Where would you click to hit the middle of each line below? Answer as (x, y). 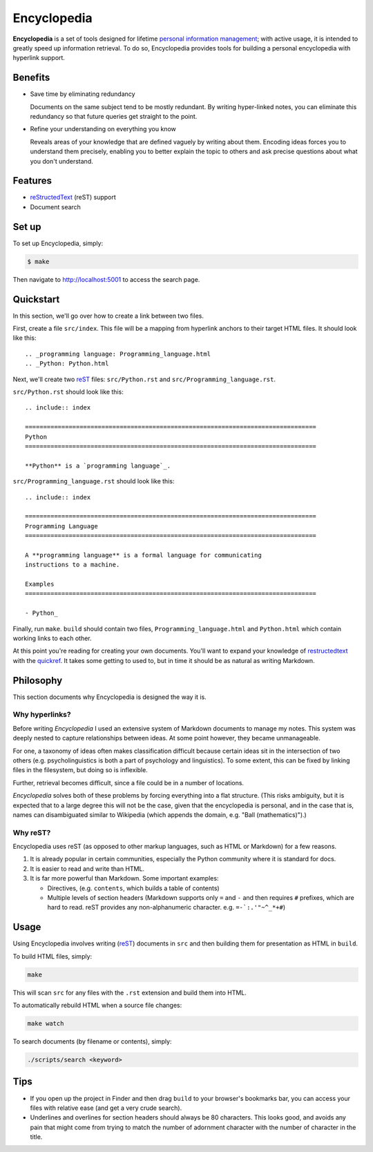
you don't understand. (61, 161)
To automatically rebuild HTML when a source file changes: (97, 1006)
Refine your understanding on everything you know (103, 129)
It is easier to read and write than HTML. (87, 868)
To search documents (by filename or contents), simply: (92, 1041)
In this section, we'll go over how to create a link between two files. (108, 316)
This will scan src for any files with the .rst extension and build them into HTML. (130, 992)
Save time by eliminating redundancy (83, 94)
